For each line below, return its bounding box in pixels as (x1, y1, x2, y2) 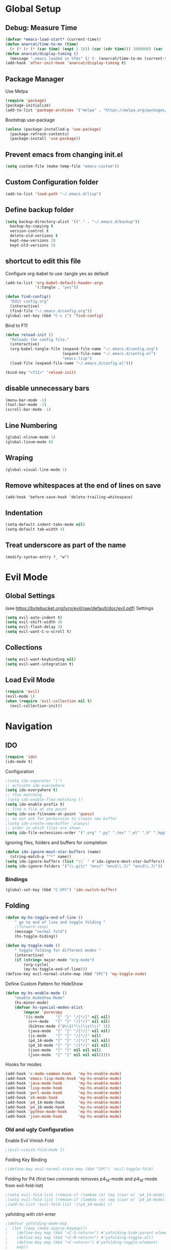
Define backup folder (5, 206, 74, 214)
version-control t (10, 228, 49, 234)
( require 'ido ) (5, 754, 38, 759)
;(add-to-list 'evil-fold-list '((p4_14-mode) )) (5, 1202, 113, 1207)
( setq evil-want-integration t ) (5, 661, 74, 667)
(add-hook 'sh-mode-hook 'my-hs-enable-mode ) (5, 1095, 122, 1100)
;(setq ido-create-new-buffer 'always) (5, 821, 90, 826)
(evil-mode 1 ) (5, 694, 36, 699)
